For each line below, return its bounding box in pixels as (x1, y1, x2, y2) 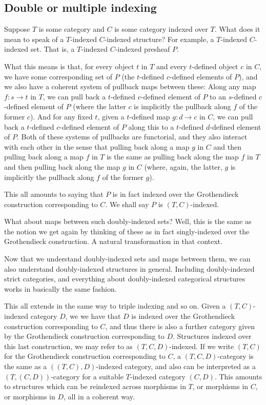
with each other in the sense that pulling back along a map (4, 141, 190, 152)
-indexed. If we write (169, 340, 234, 351)
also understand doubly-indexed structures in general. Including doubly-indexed (4, 263, 255, 274)
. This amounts (214, 371, 262, 381)
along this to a (128, 121, 174, 132)
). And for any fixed (30, 111, 93, 121)
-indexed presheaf (115, 44, 170, 54)
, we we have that (65, 311, 121, 321)
